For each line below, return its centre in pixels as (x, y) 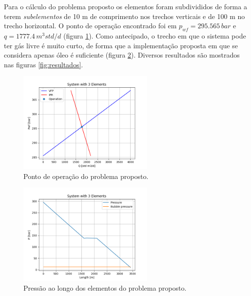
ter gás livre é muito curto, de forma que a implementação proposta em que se (121, 45)
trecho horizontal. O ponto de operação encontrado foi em (90, 26)
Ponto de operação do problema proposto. (86, 176)
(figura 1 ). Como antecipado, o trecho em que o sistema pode (154, 35)
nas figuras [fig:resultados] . (44, 64)
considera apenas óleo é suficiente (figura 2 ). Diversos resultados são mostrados (122, 55)
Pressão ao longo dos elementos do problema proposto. (105, 287)
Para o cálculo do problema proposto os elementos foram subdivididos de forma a (125, 6)
